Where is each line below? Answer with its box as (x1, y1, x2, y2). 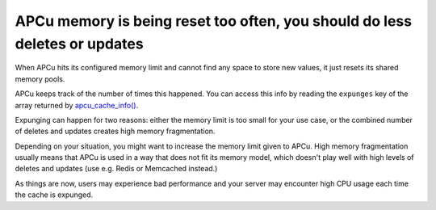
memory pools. (15, 73, 65, 84)
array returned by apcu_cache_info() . (15, 100, 139, 110)
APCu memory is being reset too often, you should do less (15, 12, 412, 30)
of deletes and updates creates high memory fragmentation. (15, 126, 216, 136)
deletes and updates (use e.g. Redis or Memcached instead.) (15, 164, 218, 174)
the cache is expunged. (15, 190, 94, 199)
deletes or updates (15, 35, 145, 52)
